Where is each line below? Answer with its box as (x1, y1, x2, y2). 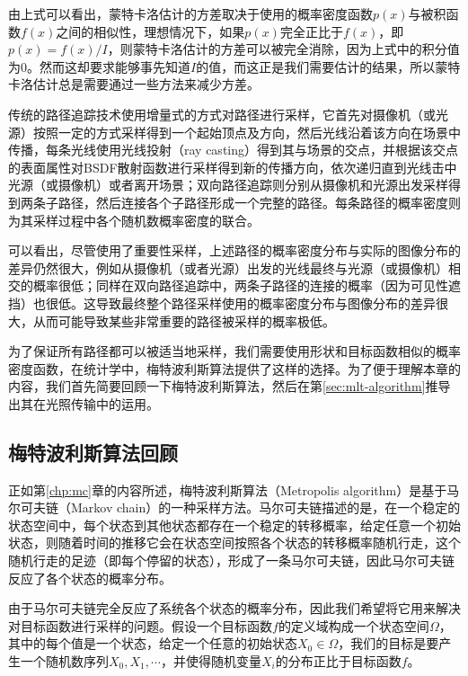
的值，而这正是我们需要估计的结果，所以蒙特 (196, 57, 461, 76)
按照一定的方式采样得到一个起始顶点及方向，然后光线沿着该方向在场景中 (32, 122, 461, 141)
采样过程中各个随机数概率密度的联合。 (32, 210, 260, 229)
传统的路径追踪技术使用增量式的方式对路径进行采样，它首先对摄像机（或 (8, 104, 436, 123)
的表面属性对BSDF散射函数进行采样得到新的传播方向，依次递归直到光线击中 (8, 157, 457, 176)
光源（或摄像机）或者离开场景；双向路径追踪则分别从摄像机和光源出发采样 (8, 175, 448, 194)
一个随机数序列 (20, 652, 109, 671)
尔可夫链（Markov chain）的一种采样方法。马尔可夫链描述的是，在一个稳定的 (8, 498, 461, 517)
